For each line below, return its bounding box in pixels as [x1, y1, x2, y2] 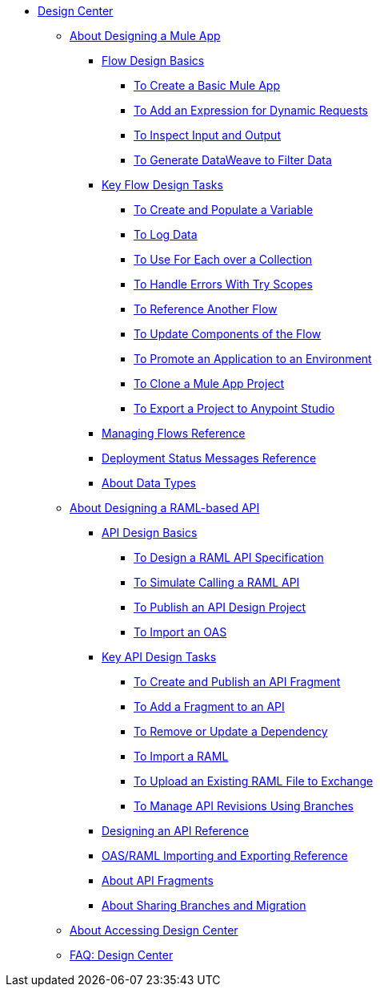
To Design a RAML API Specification [134, 551, 324, 564]
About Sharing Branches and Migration [102, 898, 306, 912]
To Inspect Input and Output [134, 128, 281, 142]
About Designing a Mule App [70, 29, 221, 42]
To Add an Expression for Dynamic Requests [134, 103, 368, 117]
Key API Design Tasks [102, 650, 217, 664]
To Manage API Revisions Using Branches [134, 799, 354, 813]
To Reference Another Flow [134, 302, 278, 316]
